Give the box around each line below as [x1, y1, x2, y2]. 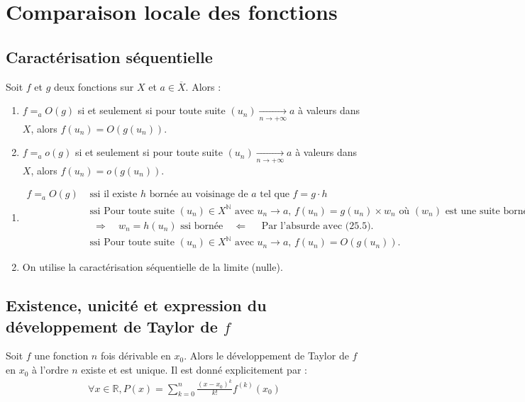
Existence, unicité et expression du [6, 294, 267, 316]
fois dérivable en [100, 348, 171, 363]
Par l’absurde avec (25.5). [261, 220, 374, 231]
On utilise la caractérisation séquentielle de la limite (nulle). [22, 259, 283, 274]
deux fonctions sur [54, 79, 134, 94]
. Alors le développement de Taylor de [184, 348, 349, 363]
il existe [104, 189, 138, 200]
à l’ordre [32, 362, 69, 377]
